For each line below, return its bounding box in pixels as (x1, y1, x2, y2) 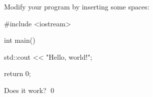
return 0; (4, 68, 31, 79)
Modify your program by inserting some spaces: (4, 1, 149, 11)
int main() (4, 35, 35, 45)
